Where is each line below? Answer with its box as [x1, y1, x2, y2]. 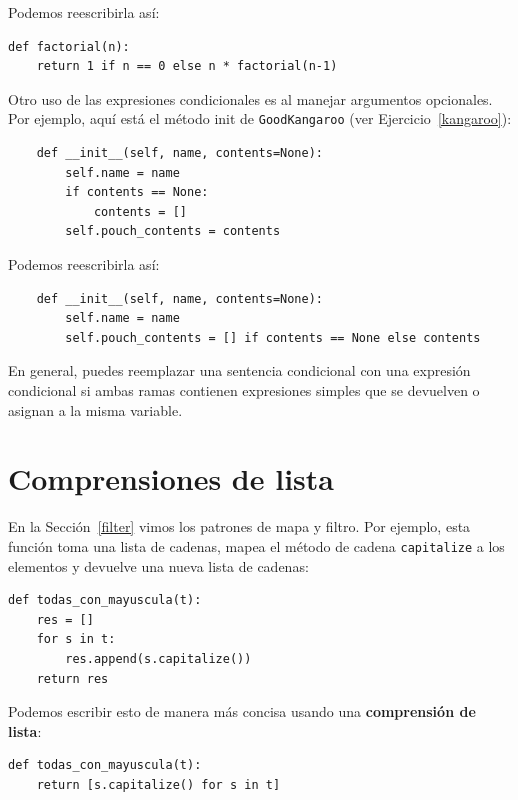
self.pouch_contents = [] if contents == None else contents [65, 330, 481, 345]
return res [36, 671, 109, 686]
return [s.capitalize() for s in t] [36, 777, 281, 792]
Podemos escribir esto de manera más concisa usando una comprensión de [8, 701, 476, 722]
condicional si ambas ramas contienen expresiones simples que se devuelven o [8, 379, 480, 400]
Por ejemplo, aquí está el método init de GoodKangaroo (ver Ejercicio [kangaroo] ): [8, 108, 512, 129]
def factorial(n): [8, 39, 130, 54]
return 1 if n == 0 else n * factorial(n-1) [36, 59, 338, 74]
